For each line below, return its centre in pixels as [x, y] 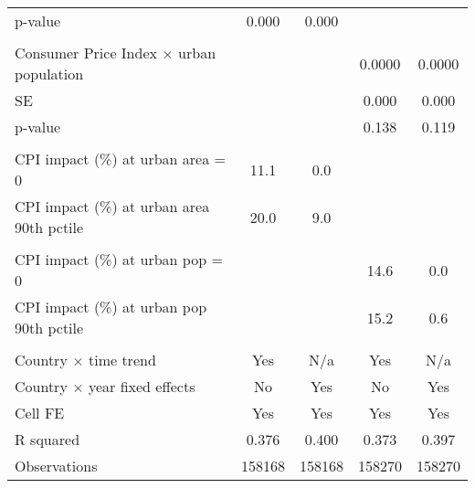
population [49, 74]
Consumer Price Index [86, 53]
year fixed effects [142, 386]
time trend [122, 360]
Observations [56, 466]
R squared [47, 439]
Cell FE [40, 413]
